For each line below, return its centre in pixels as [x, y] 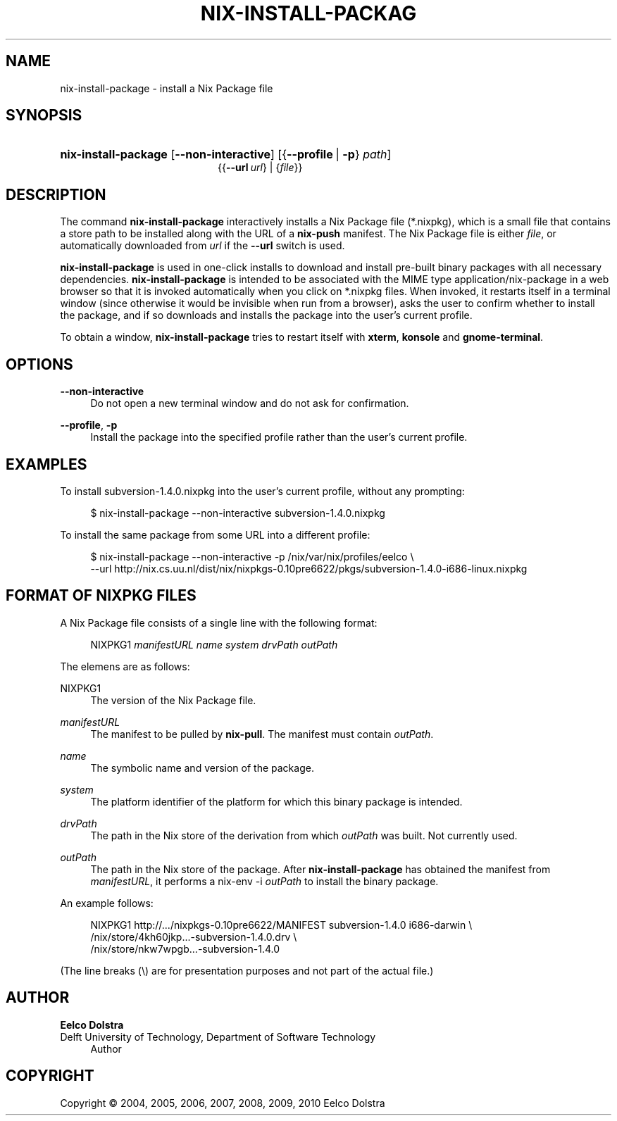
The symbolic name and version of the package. [202, 768]
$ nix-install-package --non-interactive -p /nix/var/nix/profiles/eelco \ [252, 556]
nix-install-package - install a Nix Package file [167, 88]
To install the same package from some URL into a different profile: [215, 534]
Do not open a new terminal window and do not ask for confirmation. [250, 403]
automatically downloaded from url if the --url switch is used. [202, 246]
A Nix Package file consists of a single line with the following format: [219, 622]
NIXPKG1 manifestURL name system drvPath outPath [214, 644]
